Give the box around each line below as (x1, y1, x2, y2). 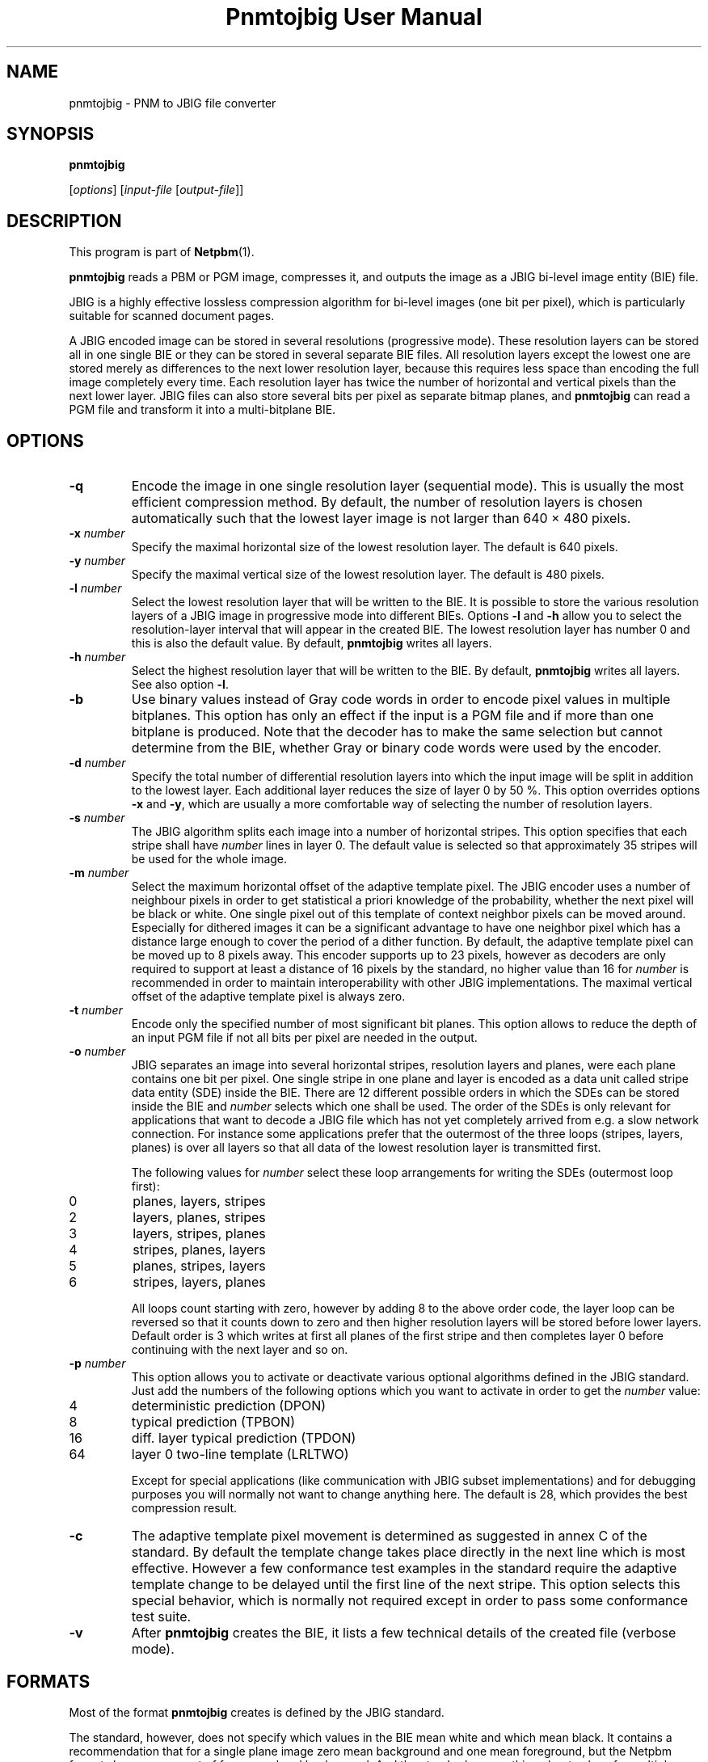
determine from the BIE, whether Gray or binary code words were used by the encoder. (131, 740, 662, 757)
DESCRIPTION (6, 210, 122, 231)
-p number (69, 1356, 126, 1371)
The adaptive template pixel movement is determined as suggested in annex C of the (131, 1528, 647, 1545)
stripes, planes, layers (133, 1241, 266, 1258)
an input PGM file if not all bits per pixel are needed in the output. (131, 1031, 478, 1045)
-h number (69, 650, 126, 664)
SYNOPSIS (6, 124, 95, 145)
